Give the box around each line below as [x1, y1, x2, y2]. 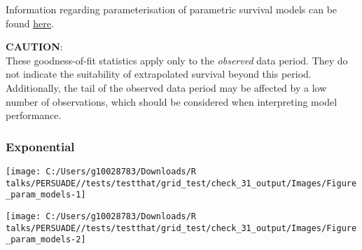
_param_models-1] [6, 190, 86, 200]
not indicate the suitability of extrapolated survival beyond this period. [6, 67, 312, 81]
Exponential [6, 137, 75, 155]
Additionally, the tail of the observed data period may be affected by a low [6, 80, 327, 95]
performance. [6, 108, 62, 123]
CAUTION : [6, 39, 63, 54]
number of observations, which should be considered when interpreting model [6, 94, 337, 109]
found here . [6, 15, 54, 30]
